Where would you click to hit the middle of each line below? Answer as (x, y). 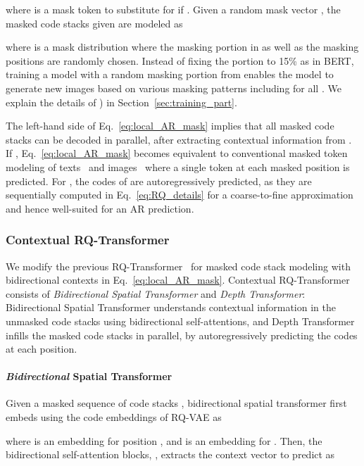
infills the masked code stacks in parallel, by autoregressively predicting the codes (182, 335)
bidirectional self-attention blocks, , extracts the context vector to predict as (170, 454)
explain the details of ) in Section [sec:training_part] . (121, 102)
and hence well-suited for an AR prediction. (100, 208)
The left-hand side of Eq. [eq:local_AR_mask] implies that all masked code (170, 126)
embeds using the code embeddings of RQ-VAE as (114, 417)
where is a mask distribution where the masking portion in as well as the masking (182, 47)
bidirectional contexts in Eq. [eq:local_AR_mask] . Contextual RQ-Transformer (178, 280)
